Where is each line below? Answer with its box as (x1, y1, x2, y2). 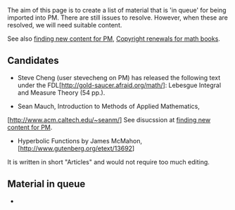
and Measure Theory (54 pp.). (17, 88, 106, 97)
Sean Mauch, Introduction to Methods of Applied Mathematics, (17, 102, 201, 110)
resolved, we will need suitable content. (7, 21, 122, 29)
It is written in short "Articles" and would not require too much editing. (7, 157, 210, 166)
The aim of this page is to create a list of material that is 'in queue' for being (7, 6, 227, 14)
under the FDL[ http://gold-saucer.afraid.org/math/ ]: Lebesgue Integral (17, 81, 222, 89)
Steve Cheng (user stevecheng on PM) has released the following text (17, 73, 221, 81)
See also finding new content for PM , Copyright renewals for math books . (7, 34, 220, 43)
